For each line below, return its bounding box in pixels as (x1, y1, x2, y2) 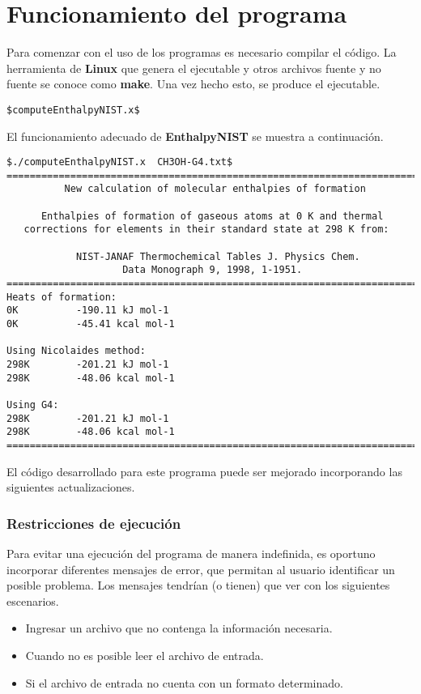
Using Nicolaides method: (6, 345, 146, 357)
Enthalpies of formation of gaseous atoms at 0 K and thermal (40, 210, 384, 222)
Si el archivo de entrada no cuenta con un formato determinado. (25, 674, 343, 691)
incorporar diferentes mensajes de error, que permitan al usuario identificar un (6, 560, 395, 577)
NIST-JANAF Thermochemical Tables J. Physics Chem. (75, 250, 360, 262)
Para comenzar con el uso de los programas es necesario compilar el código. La (6, 44, 397, 61)
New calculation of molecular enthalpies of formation (64, 183, 366, 195)
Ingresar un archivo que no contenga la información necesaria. (25, 619, 333, 637)
